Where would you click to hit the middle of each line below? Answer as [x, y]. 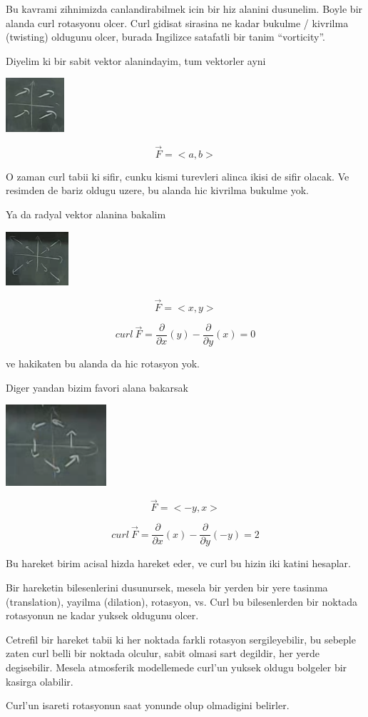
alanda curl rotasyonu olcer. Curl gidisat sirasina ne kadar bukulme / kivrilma [177, 22]
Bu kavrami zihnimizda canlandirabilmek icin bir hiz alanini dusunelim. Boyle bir [184, 9]
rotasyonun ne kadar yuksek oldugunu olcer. [102, 615]
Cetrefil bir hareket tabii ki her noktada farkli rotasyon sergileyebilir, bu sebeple [181, 639]
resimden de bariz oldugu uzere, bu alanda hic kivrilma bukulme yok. [157, 190]
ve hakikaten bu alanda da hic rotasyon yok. [103, 363]
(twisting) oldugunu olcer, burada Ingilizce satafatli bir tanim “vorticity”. [165, 37]
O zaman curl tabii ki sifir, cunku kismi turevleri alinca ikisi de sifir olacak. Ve [178, 176]
